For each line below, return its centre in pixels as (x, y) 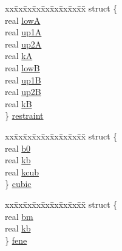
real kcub (22, 171)
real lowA (23, 20)
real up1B (23, 80)
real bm (19, 216)
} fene (16, 240)
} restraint (24, 115)
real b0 (18, 148)
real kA (19, 56)
